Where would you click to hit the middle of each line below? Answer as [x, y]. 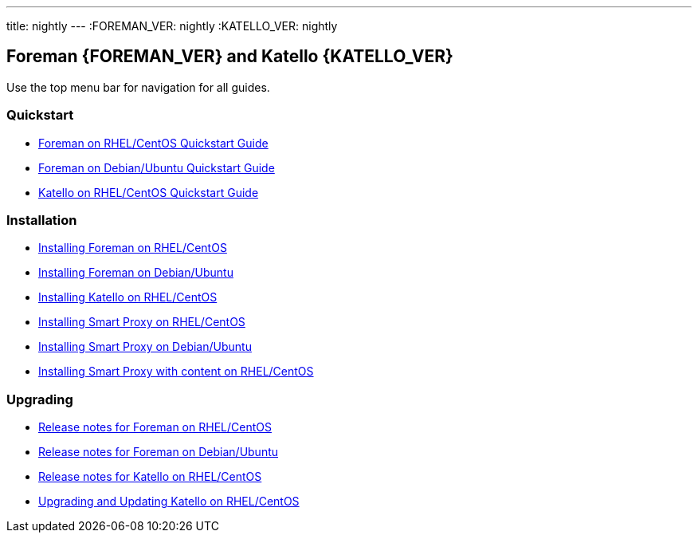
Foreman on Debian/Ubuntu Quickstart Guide [157, 167]
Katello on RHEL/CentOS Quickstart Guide [149, 192]
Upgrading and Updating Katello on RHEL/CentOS [169, 502]
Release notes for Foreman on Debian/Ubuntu [159, 452]
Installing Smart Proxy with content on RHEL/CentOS [176, 372]
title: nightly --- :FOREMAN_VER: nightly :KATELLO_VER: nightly [172, 26]
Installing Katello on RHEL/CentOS [128, 297]
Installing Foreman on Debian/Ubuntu [136, 273]
